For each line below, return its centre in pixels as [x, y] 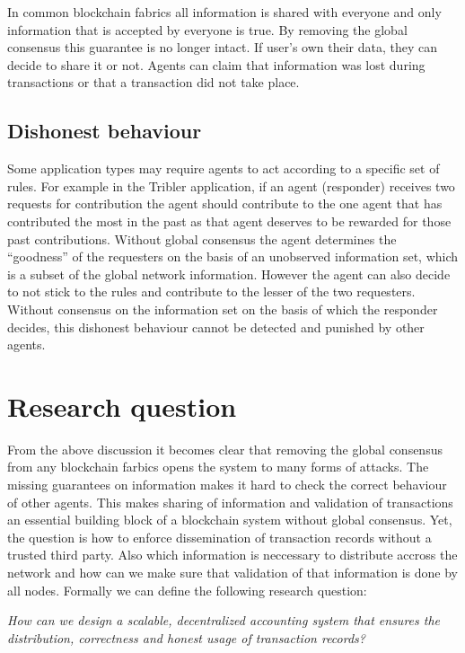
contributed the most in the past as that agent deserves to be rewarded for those [229, 221]
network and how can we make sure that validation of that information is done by [232, 572]
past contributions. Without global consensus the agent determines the [202, 238]
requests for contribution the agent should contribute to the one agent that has [225, 203]
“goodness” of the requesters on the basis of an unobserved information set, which [233, 256]
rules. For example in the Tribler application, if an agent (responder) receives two [231, 185]
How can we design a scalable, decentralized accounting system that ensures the [224, 620]
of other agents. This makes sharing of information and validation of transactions [230, 502]
